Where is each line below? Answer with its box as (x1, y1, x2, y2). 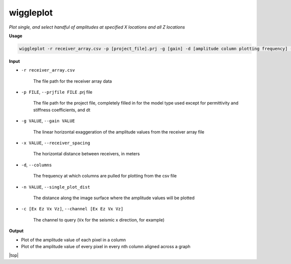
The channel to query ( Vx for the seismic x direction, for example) (33, 217, 165, 222)
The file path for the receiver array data (33, 78, 112, 84)
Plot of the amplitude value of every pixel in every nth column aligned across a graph (21, 243, 191, 249)
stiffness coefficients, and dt (33, 107, 91, 113)
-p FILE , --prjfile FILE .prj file (21, 89, 93, 95)
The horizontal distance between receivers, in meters (33, 151, 140, 157)
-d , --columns (21, 162, 52, 168)
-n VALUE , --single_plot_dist (21, 184, 91, 190)
